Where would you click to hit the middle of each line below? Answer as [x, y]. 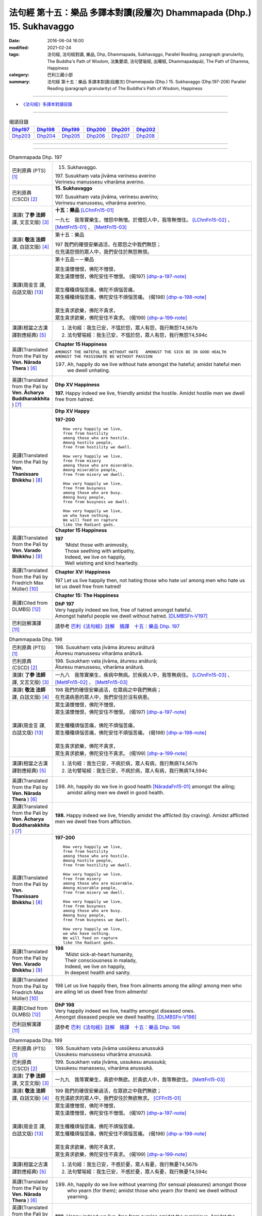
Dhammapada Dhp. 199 [36, 1040]
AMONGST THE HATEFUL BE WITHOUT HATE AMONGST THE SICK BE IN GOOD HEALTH [141, 352]
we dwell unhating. [89, 370]
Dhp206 [96, 136]
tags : [14, 54]
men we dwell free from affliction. [93, 821]
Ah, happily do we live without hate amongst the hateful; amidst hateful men [154, 364]
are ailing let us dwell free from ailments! [101, 991]
